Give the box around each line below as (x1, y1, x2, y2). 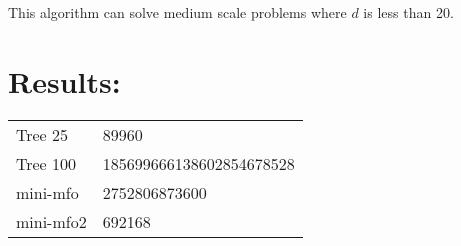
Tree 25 (16, 122, 69, 146)
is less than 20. (363, 2, 454, 22)
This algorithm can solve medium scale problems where (8, 2, 347, 22)
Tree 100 (16, 151, 77, 175)
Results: (8, 60, 121, 101)
